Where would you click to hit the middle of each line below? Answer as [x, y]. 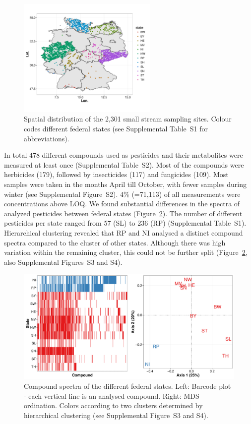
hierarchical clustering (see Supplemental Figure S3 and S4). [116, 415]
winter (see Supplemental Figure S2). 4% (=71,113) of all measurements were [122, 194]
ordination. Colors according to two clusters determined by [113, 405]
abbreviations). [47, 138]
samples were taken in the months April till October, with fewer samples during [125, 184]
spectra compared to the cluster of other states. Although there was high [115, 242]
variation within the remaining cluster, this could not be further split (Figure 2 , [126, 252]
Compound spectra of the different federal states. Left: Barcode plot [127, 386]
